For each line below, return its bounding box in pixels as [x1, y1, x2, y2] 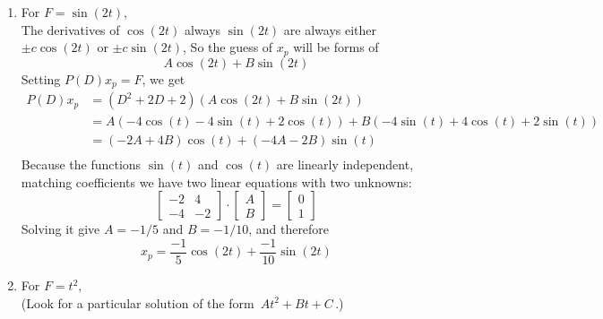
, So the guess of [183, 38, 273, 56]
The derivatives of [21, 20, 120, 39]
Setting [21, 69, 61, 88]
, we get [142, 69, 185, 88]
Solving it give [21, 220, 100, 238]
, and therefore [248, 220, 330, 238]
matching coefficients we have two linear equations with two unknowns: [21, 172, 412, 191]
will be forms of [293, 38, 379, 56]
